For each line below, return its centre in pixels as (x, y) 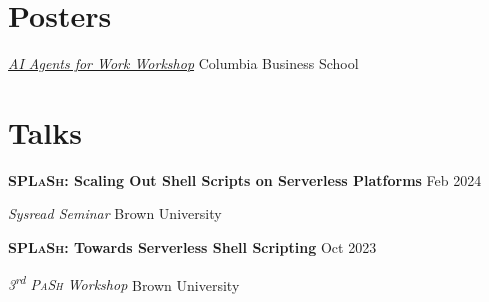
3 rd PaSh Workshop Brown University (124, 283)
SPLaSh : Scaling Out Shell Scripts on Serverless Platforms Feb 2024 (245, 179)
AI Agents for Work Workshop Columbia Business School (183, 63)
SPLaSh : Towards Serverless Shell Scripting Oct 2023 (192, 247)
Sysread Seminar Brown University (115, 213)
